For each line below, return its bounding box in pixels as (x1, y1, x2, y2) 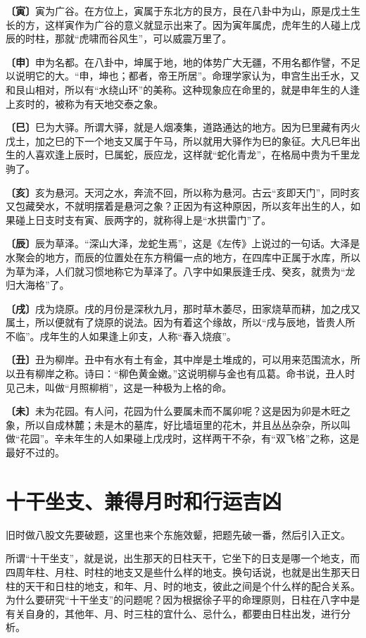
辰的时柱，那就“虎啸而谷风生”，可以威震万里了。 (6, 31, 232, 46)
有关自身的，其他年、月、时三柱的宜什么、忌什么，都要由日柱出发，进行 (6, 606, 341, 620)
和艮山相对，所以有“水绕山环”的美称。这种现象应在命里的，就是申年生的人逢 (6, 82, 360, 96)
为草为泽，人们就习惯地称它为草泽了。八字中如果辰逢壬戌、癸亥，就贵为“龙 (6, 263, 355, 278)
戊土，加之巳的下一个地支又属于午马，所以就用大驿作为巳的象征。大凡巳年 (6, 133, 351, 148)
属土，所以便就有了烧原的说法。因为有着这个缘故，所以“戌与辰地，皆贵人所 (6, 315, 355, 330)
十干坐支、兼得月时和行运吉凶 (6, 486, 282, 515)
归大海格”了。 (6, 277, 70, 292)
